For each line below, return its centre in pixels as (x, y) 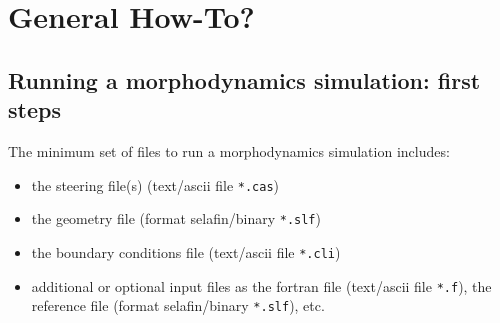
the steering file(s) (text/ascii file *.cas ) (155, 184)
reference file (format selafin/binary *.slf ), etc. (178, 305)
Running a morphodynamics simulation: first (244, 79)
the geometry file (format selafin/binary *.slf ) (176, 218)
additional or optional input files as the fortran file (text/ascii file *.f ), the (261, 285)
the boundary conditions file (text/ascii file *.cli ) (186, 251)
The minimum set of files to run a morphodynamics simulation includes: (229, 150)
